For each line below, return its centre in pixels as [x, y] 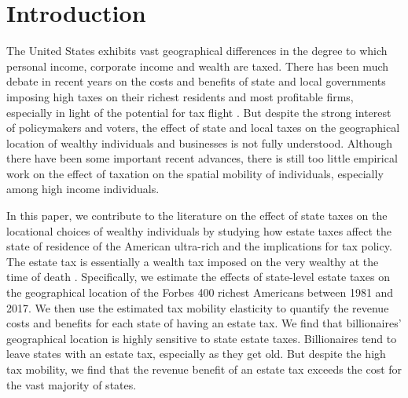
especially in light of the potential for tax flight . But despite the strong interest [199, 112]
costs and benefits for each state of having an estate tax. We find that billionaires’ [204, 323]
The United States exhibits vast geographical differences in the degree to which [197, 51]
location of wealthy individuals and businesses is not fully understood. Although [200, 142]
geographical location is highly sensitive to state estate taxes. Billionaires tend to [202, 338]
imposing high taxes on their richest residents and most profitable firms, [180, 96]
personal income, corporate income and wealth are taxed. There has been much [198, 66]
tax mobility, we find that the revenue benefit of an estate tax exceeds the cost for [204, 369]
